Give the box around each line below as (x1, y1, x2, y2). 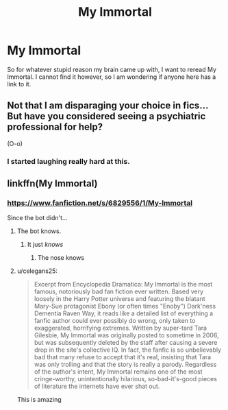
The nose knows (37, 254, 84, 262)
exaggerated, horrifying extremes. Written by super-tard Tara (34, 324, 207, 333)
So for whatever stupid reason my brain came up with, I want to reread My (7, 65, 217, 73)
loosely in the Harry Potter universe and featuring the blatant (34, 295, 205, 303)
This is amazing (16, 396, 62, 404)
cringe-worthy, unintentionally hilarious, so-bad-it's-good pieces (34, 375, 218, 383)
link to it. (7, 80, 31, 88)
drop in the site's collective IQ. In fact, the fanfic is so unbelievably (34, 346, 222, 354)
